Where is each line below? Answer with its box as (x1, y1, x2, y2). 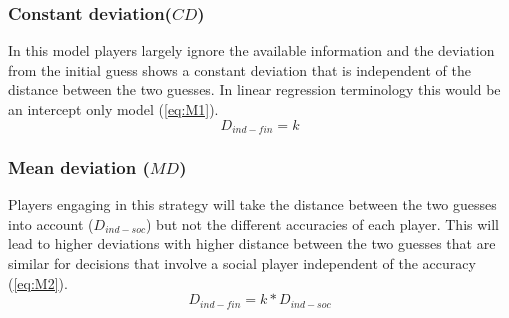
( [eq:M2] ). (8, 272, 68, 293)
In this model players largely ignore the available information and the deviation (8, 40, 495, 61)
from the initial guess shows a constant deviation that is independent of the (8, 59, 471, 80)
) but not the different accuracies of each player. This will (146, 213, 499, 234)
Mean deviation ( (8, 154, 150, 179)
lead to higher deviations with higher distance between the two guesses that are (8, 233, 496, 254)
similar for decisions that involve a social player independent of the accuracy (8, 253, 476, 274)
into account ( (8, 213, 94, 234)
